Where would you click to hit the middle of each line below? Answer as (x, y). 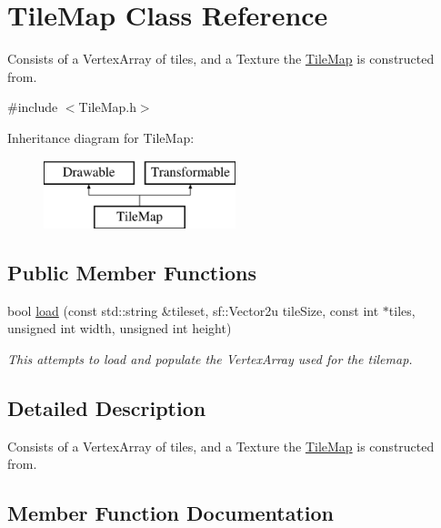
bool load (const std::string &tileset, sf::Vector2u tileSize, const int (193, 310)
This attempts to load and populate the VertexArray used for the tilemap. (210, 359)
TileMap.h (107, 107)
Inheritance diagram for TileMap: (101, 137)
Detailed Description (107, 408)
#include (33, 107)
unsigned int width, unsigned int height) (120, 328)
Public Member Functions (132, 273)
